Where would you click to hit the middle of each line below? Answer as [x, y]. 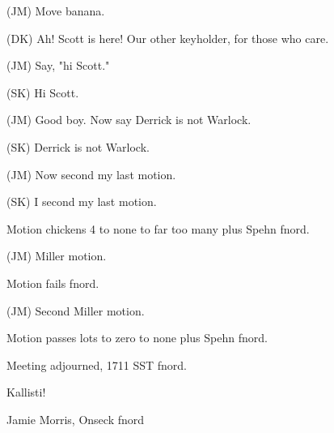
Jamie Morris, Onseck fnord [76, 419]
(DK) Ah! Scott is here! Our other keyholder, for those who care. [168, 38]
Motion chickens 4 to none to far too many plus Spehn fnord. [158, 228]
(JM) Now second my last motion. [91, 174]
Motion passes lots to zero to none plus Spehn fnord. [137, 338]
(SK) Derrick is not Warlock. [78, 146]
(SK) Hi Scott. [43, 92]
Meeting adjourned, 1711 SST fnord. [97, 364]
